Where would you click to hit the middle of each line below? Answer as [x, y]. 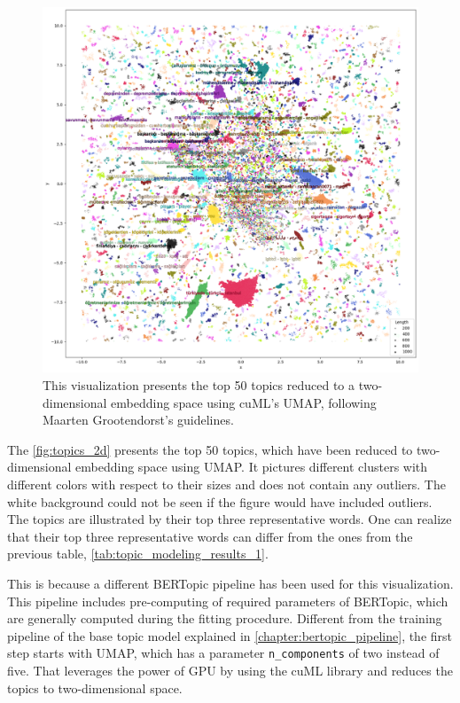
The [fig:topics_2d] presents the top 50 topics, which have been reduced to [210, 449]
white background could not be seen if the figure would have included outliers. [220, 501]
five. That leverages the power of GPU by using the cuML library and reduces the [230, 670]
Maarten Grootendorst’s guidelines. [138, 420]
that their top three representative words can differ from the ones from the [210, 536]
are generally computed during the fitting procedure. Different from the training [225, 618]
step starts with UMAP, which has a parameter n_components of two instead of [223, 653]
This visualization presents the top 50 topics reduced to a [199, 385]
